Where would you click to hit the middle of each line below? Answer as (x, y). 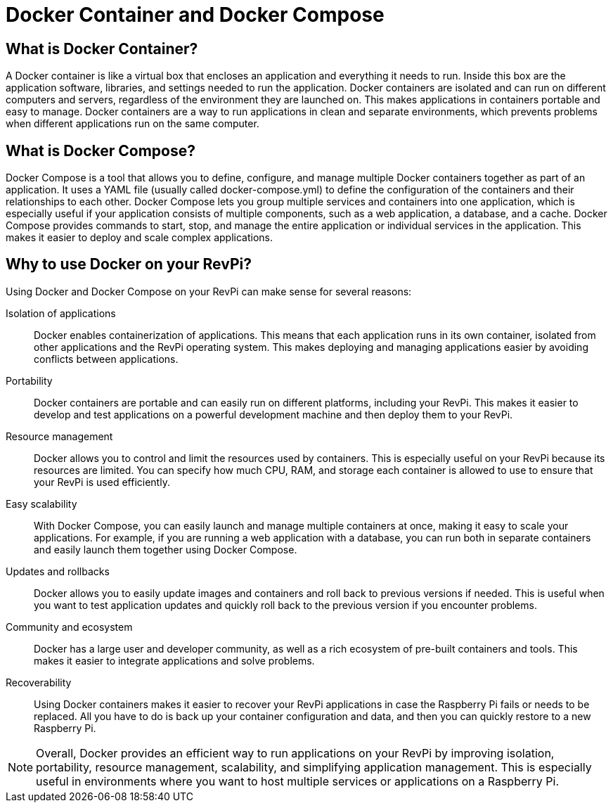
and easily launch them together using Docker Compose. (166, 549)
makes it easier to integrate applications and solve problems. (174, 660)
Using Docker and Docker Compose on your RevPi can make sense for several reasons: (209, 291)
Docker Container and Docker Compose (195, 15)
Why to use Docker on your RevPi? (129, 264)
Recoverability (39, 682)
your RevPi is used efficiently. (102, 482)
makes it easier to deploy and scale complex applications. (140, 238)
